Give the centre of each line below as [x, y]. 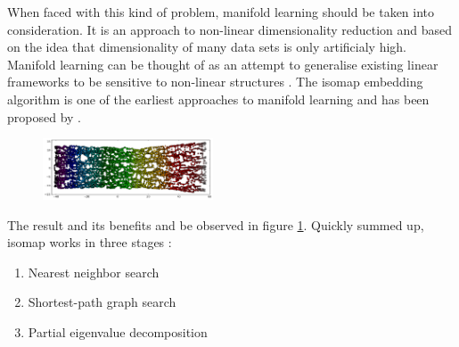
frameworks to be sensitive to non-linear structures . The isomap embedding [215, 82]
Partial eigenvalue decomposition [118, 331]
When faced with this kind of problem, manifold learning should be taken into [221, 12]
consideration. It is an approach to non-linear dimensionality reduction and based [230, 29]
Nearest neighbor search [94, 272]
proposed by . [44, 116]
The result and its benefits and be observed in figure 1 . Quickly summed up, [216, 224]
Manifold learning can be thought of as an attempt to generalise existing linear [223, 64]
